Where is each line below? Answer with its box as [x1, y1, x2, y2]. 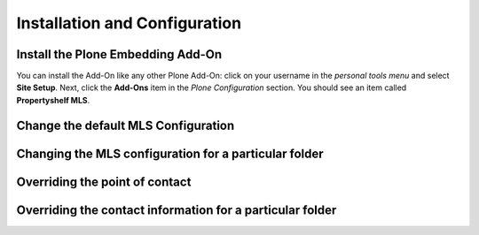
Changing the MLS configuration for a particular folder [16, 146, 324, 161]
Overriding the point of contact [16, 174, 192, 189]
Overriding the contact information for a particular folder [16, 202, 337, 217]
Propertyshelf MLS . [16, 95, 90, 105]
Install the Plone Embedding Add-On [16, 47, 223, 62]
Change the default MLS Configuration [16, 117, 235, 133]
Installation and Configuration [16, 13, 242, 33]
